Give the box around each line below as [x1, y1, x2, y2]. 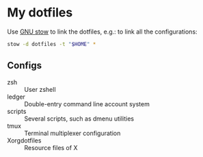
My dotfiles [7, 5, 73, 21]
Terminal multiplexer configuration [24, 129, 121, 137]
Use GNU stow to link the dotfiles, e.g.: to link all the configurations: [7, 27, 198, 36]
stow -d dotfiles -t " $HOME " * [7, 40, 96, 47]
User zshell [24, 85, 56, 93]
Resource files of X [24, 143, 78, 152]
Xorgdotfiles [7, 136, 42, 145]
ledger [7, 93, 26, 101]
